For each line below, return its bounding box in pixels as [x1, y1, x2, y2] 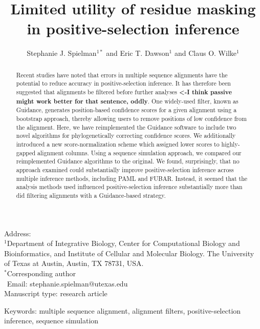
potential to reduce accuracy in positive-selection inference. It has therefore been [16, 79, 231, 88]
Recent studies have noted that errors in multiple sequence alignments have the [16, 70, 228, 79]
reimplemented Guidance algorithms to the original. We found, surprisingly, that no [16, 157, 240, 166]
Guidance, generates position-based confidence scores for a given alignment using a [16, 106, 237, 114]
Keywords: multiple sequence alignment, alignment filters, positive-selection [4, 305, 241, 316]
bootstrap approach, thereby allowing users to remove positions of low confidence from [16, 114, 247, 122]
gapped [16, 148, 36, 157]
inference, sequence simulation [4, 315, 99, 326]
